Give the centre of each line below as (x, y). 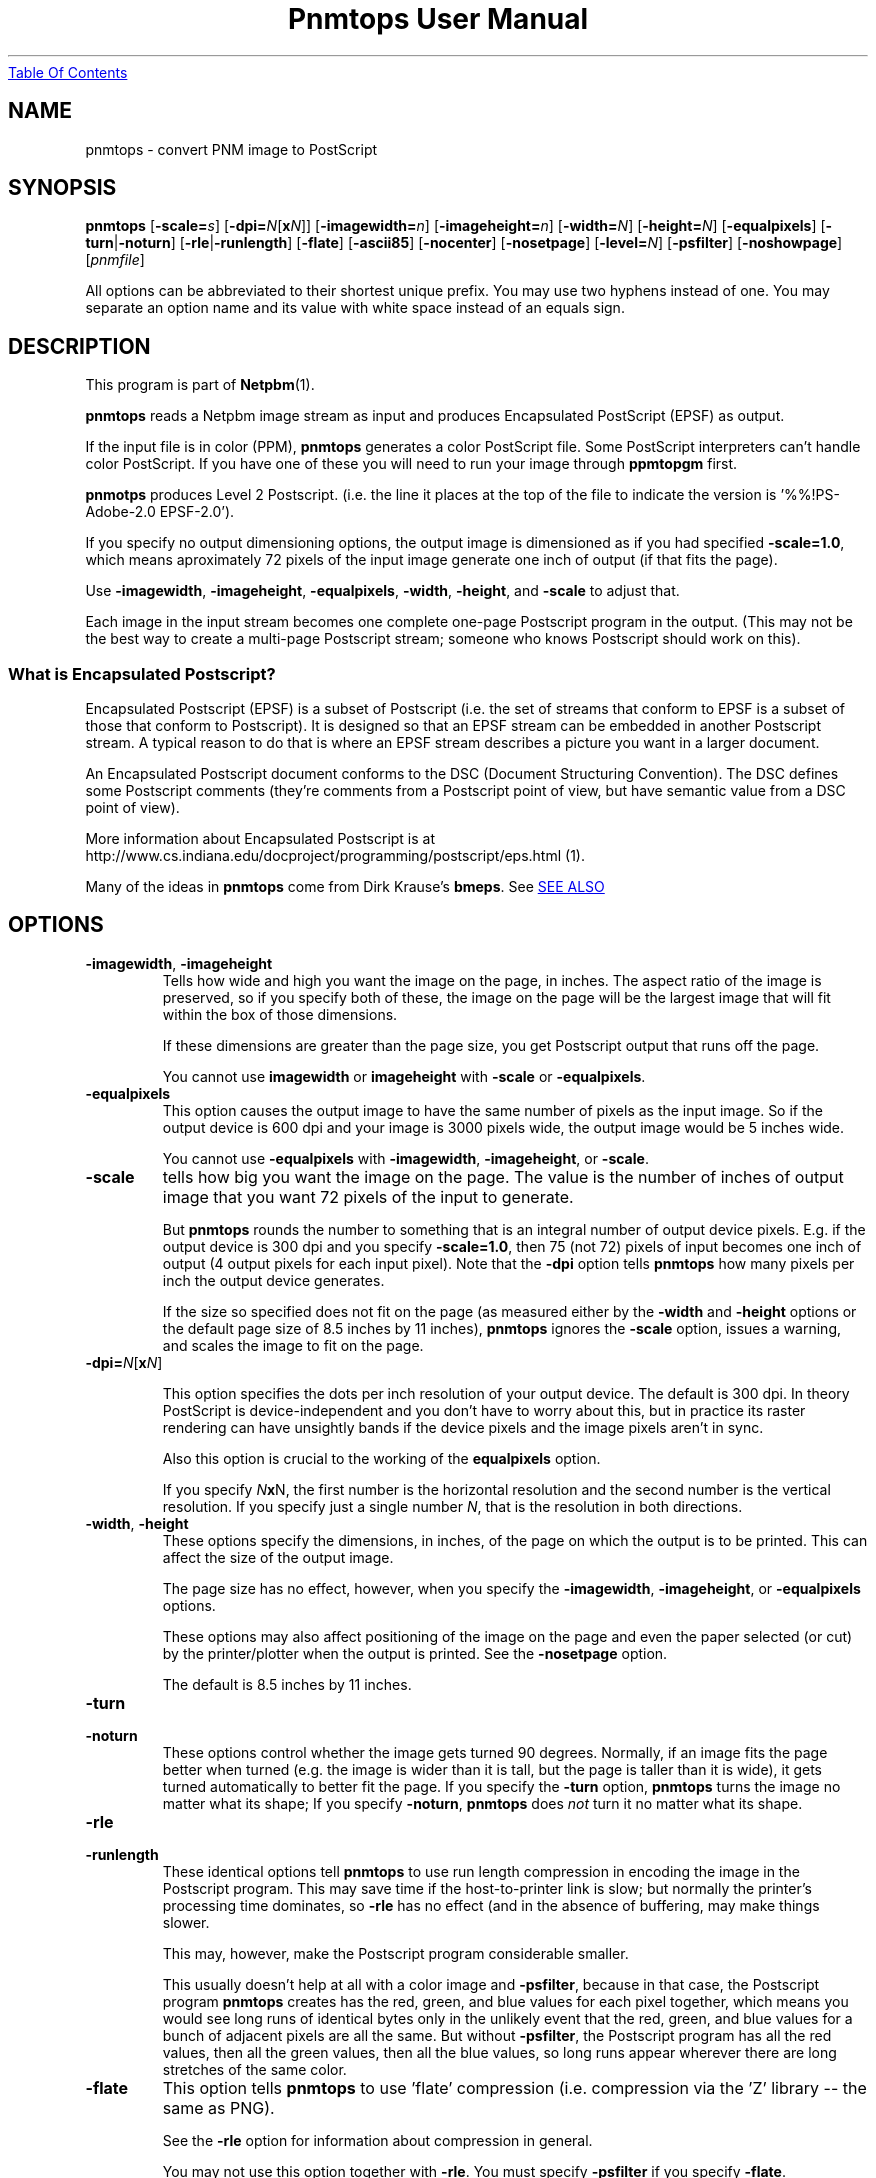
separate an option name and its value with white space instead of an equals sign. (355, 308)
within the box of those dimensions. (280, 1014)
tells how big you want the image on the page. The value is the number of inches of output (503, 1176)
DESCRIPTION (79, 346)
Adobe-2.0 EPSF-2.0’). (160, 512)
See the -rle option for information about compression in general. (377, 2140)
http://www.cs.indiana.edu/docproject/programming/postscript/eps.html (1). (335, 856)
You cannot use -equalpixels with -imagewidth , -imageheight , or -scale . (405, 1158)
